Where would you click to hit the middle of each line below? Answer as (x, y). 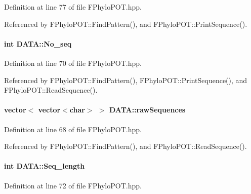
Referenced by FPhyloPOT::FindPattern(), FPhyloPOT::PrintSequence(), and (126, 80)
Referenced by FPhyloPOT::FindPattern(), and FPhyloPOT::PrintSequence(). (126, 24)
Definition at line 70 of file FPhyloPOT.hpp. (73, 63)
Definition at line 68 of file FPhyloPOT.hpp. (73, 129)
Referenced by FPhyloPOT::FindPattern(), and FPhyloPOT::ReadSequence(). (126, 146)
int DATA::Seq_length (45, 166)
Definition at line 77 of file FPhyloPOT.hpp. (73, 7)
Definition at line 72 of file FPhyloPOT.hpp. (73, 185)
